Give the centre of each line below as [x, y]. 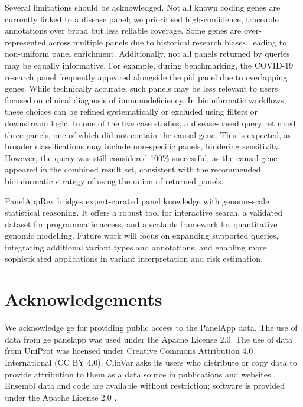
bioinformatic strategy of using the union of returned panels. [114, 180]
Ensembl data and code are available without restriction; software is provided [145, 385]
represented [25, 42]
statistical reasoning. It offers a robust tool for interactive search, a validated [144, 212]
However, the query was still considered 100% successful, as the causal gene [141, 157]
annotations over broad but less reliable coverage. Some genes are [123, 30]
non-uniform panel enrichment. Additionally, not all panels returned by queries [147, 53]
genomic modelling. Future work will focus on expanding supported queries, [142, 235]
